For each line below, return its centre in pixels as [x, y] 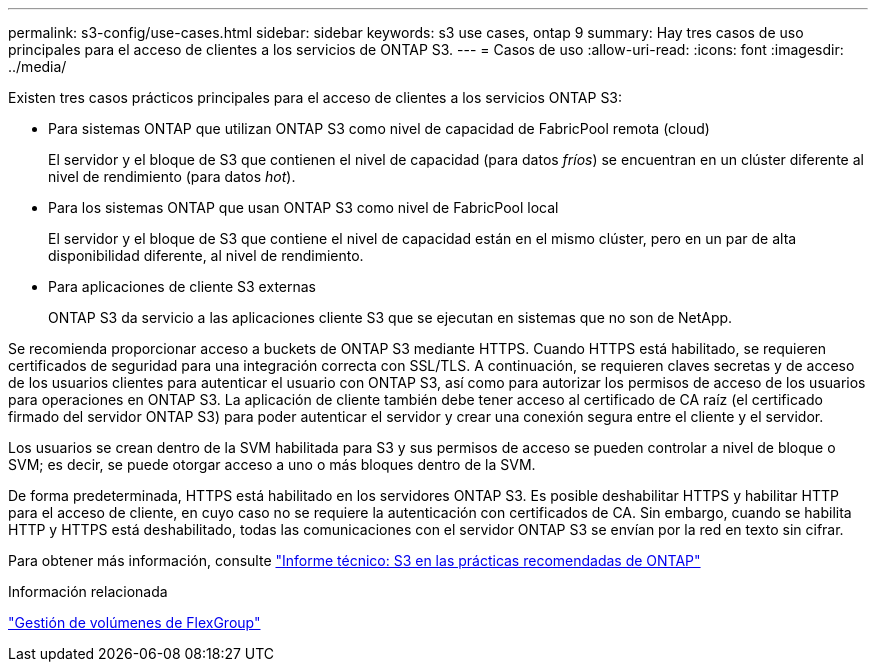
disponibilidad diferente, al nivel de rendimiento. [206, 255]
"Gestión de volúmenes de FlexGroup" [134, 622]
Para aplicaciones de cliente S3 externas [182, 286]
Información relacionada [88, 591]
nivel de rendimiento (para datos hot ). [172, 176]
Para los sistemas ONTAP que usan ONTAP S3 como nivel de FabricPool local [303, 207]
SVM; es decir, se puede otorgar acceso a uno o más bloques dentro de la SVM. [272, 464]
